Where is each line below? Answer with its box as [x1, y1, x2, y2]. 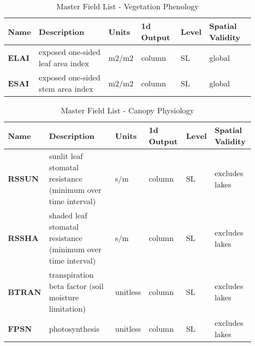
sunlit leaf [49, 150, 83, 161]
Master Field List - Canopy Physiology [61, 105, 194, 116]
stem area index [39, 83, 93, 94]
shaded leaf [49, 210, 87, 221]
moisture [49, 292, 79, 303]
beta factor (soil [49, 280, 104, 292]
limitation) [49, 303, 86, 314]
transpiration [49, 269, 94, 280]
